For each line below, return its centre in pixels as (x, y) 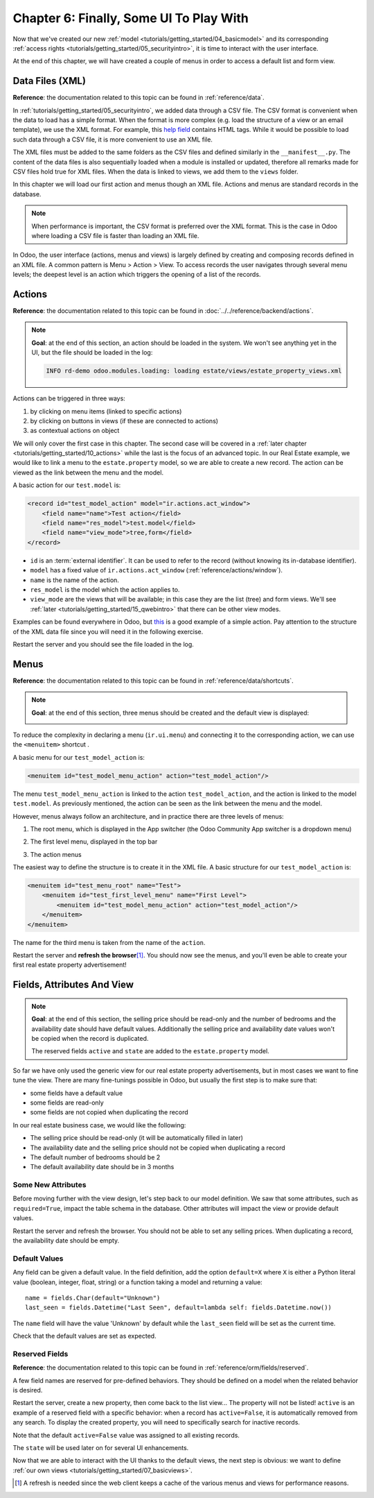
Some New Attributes (50, 1185)
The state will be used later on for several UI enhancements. (101, 1447)
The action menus (56, 854)
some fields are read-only (67, 1103)
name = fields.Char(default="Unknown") (93, 1298)
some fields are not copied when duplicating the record (109, 1112)
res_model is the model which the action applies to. (105, 589)
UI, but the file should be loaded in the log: (92, 352)
